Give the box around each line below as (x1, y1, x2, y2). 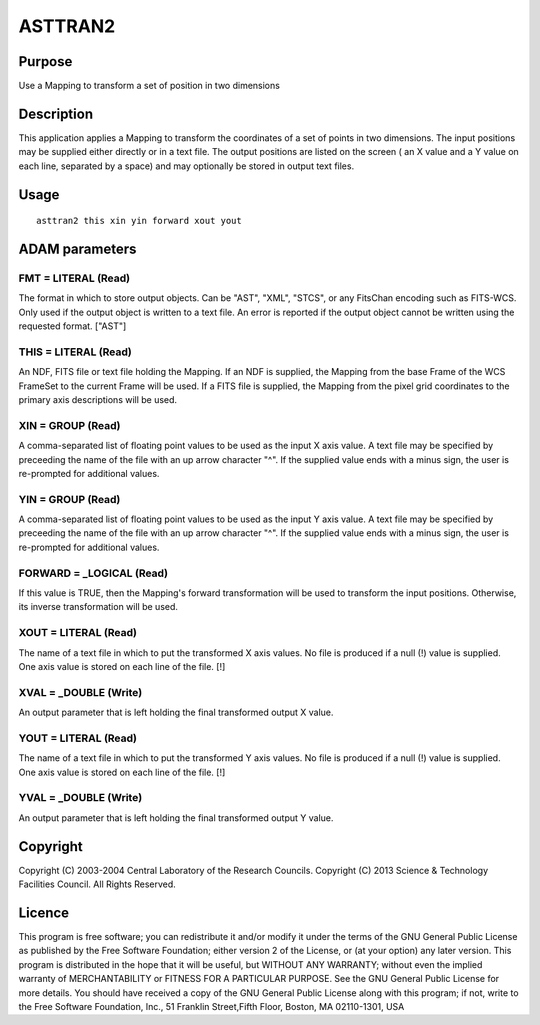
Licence (18, 904, 70, 921)
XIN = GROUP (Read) (18, 418, 121, 432)
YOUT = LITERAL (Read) (18, 731, 137, 745)
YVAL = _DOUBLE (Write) (18, 791, 143, 805)
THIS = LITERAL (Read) (18, 345, 132, 359)
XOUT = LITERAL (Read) (18, 626, 137, 640)
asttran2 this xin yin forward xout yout (36, 215, 242, 227)
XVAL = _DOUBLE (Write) (18, 685, 143, 699)
